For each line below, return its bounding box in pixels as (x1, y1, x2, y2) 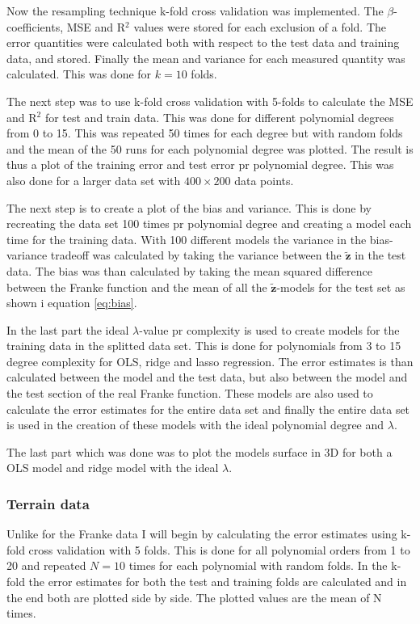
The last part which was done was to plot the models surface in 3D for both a (6, 443, 393, 460)
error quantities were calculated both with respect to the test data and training (6, 34, 400, 51)
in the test (355, 247, 406, 264)
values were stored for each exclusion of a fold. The (133, 18, 387, 35)
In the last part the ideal (6, 321, 129, 338)
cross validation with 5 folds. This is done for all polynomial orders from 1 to (28, 541, 410, 558)
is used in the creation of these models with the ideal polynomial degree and (6, 416, 384, 433)
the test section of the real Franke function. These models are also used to (6, 385, 373, 402)
